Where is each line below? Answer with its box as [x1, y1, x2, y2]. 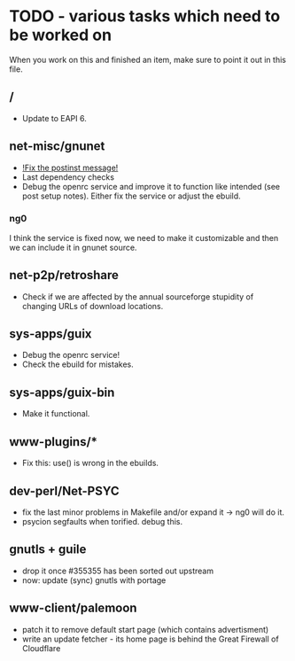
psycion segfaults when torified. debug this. [21, 516, 183, 526]
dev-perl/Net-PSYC [9, 483, 120, 498]
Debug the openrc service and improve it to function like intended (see [21, 181, 281, 191]
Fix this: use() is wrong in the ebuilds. [21, 458, 159, 469]
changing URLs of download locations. [21, 300, 164, 311]
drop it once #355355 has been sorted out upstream [21, 565, 214, 576]
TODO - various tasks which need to [9, 6, 281, 27]
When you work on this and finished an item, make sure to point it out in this [9, 54, 286, 65]
